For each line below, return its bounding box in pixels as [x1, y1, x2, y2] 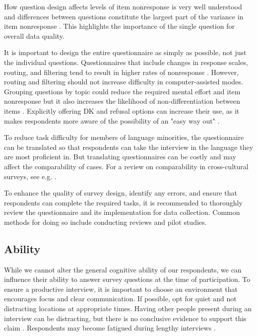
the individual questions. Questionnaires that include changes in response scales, [4, 57, 248, 67]
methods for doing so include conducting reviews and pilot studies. [4, 216, 207, 227]
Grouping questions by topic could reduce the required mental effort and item [4, 86, 241, 96]
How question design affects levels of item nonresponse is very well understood [4, 1, 242, 11]
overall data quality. [4, 30, 64, 41]
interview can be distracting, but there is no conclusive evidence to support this [4, 313, 247, 323]
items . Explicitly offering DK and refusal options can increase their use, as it [4, 105, 240, 116]
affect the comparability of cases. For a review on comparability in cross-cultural [4, 161, 249, 171]
